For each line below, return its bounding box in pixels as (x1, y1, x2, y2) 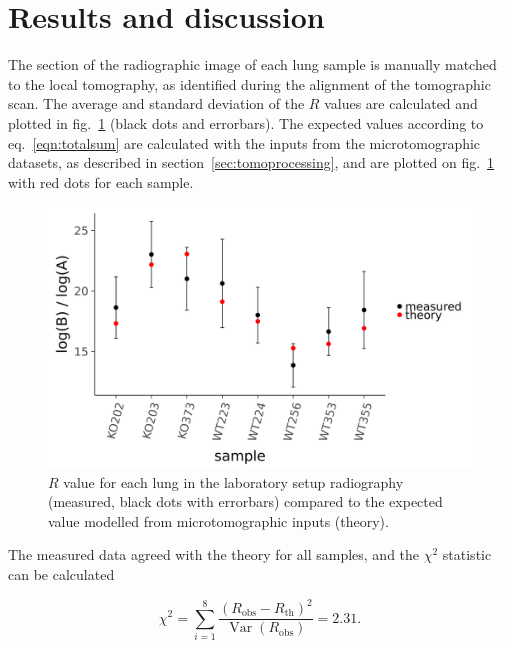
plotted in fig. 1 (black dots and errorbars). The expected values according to (8, 112, 484, 133)
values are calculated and (324, 93, 478, 114)
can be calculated (8, 563, 115, 584)
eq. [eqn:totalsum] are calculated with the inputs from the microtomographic (8, 132, 481, 153)
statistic (442, 544, 492, 565)
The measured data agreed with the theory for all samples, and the (8, 544, 420, 565)
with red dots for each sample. (8, 171, 194, 192)
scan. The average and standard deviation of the (8, 93, 305, 114)
